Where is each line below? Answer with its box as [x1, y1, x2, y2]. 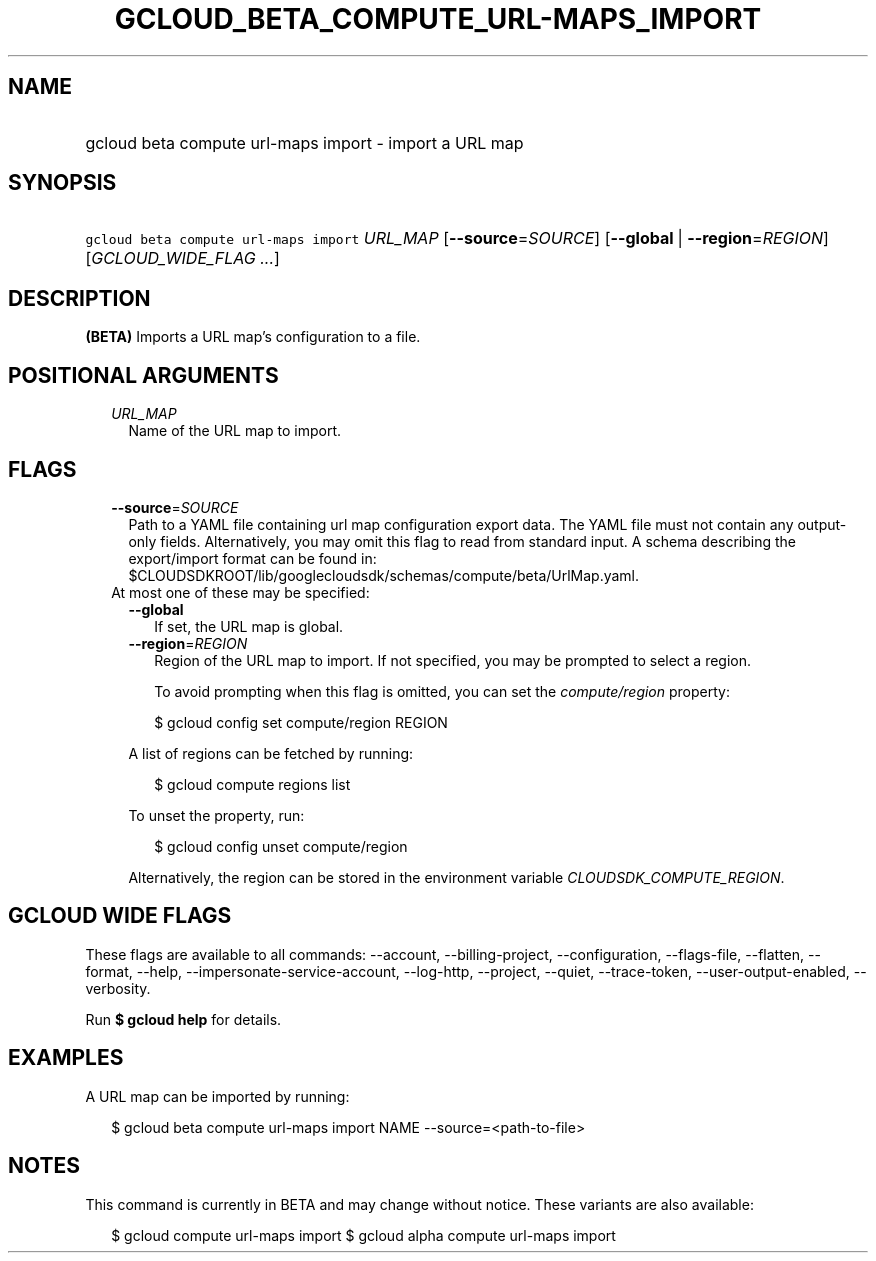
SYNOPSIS [8, 170, 117, 196]
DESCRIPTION [8, 285, 151, 311]
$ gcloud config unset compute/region [154, 837, 408, 855]
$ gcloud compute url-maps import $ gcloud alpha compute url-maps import [111, 1226, 616, 1244]
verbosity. [85, 979, 151, 997]
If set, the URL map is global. [154, 617, 344, 635]
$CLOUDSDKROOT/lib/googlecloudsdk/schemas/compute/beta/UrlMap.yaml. [128, 566, 640, 584]
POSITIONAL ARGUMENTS [8, 362, 279, 388]
